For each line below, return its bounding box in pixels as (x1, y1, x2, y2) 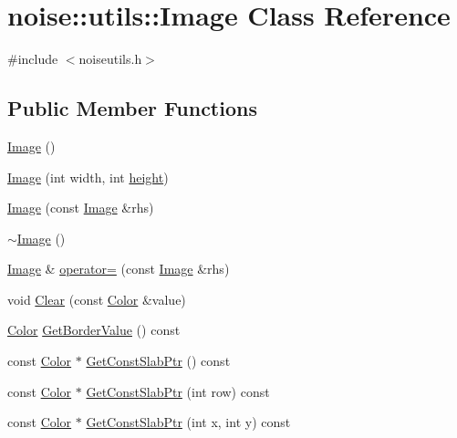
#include (7, 49, 58, 68)
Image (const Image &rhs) (7, 198, 154, 217)
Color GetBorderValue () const (7, 320, 181, 339)
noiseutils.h (78, 49, 142, 68)
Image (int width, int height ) (7, 167, 169, 186)
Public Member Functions (7, 94, 257, 122)
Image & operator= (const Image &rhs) (7, 259, 230, 278)
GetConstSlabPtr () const (86, 351, 231, 370)
